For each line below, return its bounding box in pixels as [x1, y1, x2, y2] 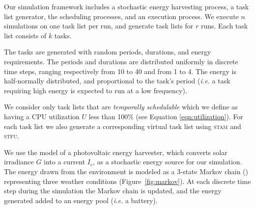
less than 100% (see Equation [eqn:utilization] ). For [88, 111, 243, 121]
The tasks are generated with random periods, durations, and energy [4, 47, 211, 57]
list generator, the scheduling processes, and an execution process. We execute [4, 11, 239, 21]
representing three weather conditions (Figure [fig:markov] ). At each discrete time [4, 176, 251, 186]
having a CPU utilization [4, 111, 80, 121]
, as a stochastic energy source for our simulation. [93, 157, 242, 167]
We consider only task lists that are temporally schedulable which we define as [4, 102, 238, 112]
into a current [44, 157, 85, 167]
